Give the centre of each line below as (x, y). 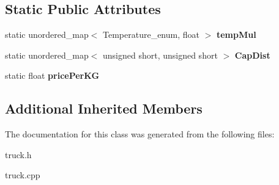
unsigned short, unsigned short (160, 55)
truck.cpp (23, 175)
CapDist (252, 55)
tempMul (236, 34)
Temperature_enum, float (151, 34)
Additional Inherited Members (104, 108)
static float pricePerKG (52, 75)
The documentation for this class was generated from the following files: (140, 134)
